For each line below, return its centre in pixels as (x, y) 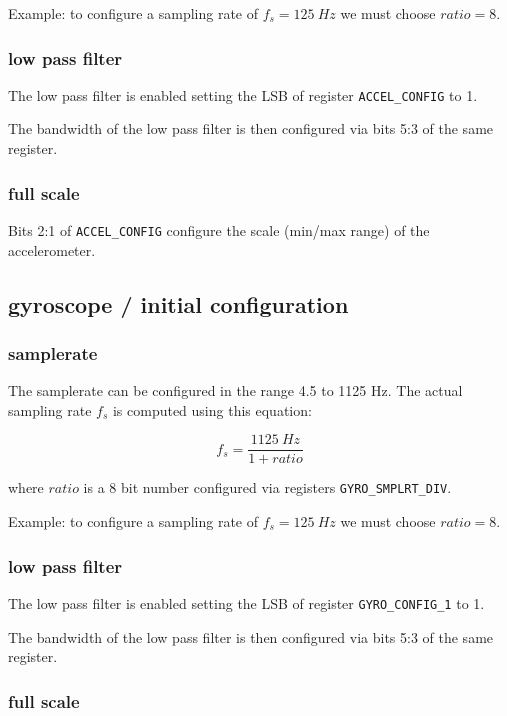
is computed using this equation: (212, 409)
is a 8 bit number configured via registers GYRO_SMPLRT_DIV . (267, 487)
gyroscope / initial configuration (178, 303)
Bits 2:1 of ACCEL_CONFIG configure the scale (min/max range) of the (219, 229)
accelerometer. (52, 249)
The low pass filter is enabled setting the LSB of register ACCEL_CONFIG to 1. (243, 94)
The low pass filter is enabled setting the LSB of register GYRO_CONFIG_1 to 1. (246, 602)
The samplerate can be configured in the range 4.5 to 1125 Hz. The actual (235, 390)
